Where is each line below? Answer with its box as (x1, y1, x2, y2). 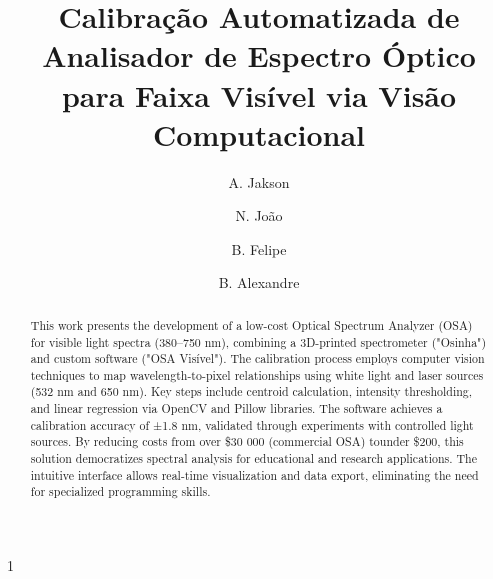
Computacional (153, 113, 365, 154)
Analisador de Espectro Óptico (42, 35, 476, 76)
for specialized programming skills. (30, 483, 211, 500)
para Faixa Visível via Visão (61, 74, 457, 115)
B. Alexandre (218, 272, 300, 293)
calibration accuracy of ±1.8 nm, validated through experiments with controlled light (30, 416, 474, 433)
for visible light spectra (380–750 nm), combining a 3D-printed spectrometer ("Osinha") (30, 333, 487, 350)
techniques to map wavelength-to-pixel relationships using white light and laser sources (30, 366, 484, 383)
